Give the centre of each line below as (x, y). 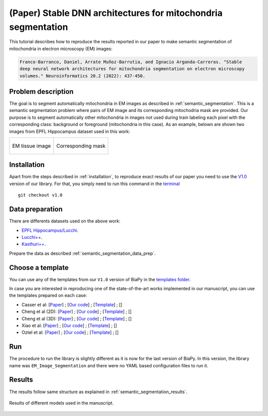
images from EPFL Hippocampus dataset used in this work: (69, 131)
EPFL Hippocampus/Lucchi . (50, 230)
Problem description (41, 91)
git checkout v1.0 (40, 195)
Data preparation (36, 209)
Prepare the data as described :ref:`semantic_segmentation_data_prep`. (82, 253)
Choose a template (39, 267)
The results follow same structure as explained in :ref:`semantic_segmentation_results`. (98, 392)
